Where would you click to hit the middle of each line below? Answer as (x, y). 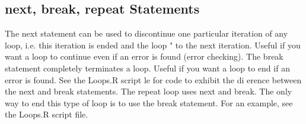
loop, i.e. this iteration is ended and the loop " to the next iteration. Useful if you (153, 45)
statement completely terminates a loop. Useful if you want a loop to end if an (147, 68)
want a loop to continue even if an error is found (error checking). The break (144, 56)
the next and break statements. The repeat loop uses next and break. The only (149, 91)
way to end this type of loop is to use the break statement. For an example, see (149, 102)
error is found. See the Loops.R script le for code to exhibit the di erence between (153, 79)
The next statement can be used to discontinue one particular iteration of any (146, 33)
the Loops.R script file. (47, 114)
